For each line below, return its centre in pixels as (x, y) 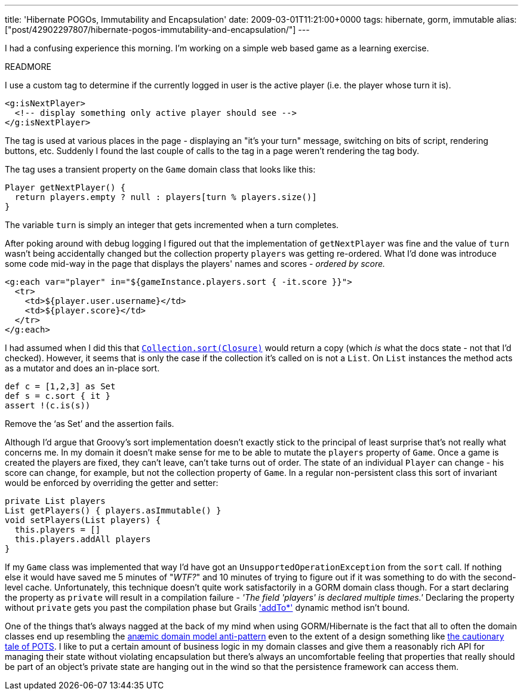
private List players (55, 501)
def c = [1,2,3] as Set (60, 386)
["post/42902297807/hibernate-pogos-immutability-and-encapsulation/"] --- (157, 30)
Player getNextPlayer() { (65, 187)
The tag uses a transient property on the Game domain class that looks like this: (160, 169)
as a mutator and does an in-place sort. (82, 368)
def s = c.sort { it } (58, 396)
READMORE (28, 67)
